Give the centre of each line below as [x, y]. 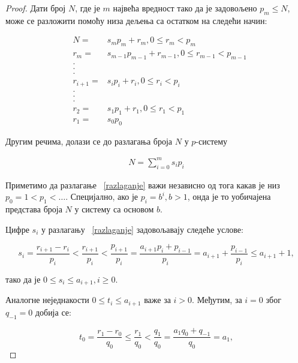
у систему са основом [114, 209]
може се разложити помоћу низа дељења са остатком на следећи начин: [136, 20]
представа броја [34, 209]
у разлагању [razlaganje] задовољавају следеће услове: [142, 229]
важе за [157, 300]
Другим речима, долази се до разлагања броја [89, 141]
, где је [88, 8]
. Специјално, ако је [102, 196]
